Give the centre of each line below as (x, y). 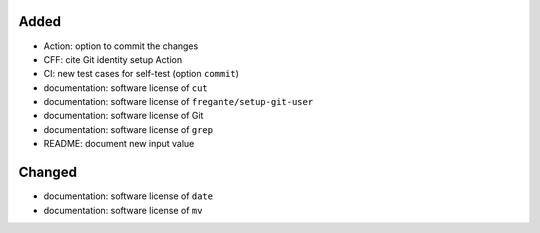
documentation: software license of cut (126, 87)
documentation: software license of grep (128, 129)
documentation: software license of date (128, 196)
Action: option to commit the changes (121, 46)
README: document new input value (119, 144)
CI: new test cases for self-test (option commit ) (141, 74)
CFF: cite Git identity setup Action (113, 59)
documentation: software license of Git (123, 116)
